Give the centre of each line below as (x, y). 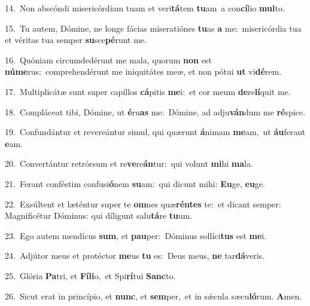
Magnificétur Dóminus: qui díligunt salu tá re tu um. (99, 215)
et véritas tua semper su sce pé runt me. (76, 40)
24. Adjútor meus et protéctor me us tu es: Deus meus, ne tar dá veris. (135, 255)
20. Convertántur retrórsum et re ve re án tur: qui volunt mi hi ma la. (129, 163)
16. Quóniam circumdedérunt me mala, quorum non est (108, 59)
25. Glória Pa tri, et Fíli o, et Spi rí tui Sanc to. (90, 275)
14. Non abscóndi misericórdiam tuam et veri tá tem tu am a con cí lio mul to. (145, 8)
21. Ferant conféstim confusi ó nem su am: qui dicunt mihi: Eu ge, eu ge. (135, 183)
